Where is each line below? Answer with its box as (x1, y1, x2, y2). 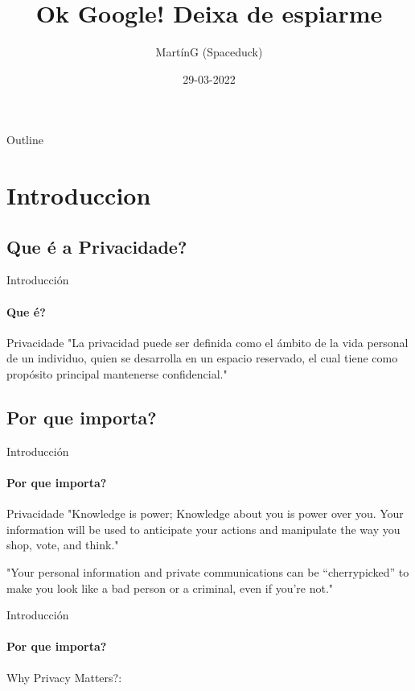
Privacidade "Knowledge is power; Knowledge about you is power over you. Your (6, 505, 404, 522)
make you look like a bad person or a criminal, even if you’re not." (6, 579, 334, 596)
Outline (6, 131, 43, 148)
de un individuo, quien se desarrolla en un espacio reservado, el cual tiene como (6, 350, 398, 366)
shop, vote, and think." (6, 536, 119, 553)
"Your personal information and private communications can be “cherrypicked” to (6, 564, 409, 581)
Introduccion (6, 179, 151, 212)
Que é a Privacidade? (6, 234, 187, 259)
